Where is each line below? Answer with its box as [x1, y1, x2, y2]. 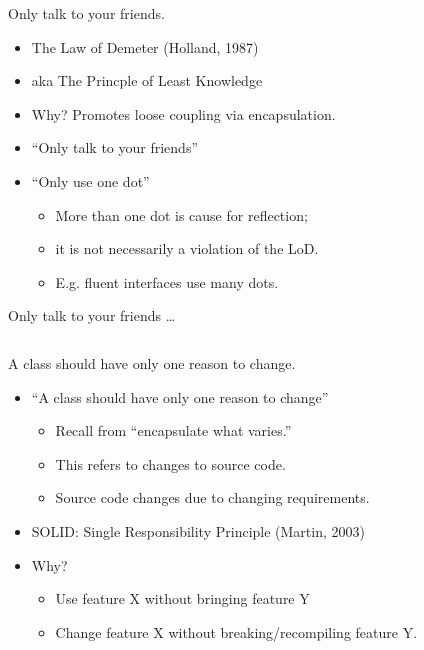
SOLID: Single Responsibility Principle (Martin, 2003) [31, 520, 365, 541]
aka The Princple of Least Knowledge [31, 70, 263, 91]
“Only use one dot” [31, 170, 150, 191]
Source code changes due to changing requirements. [55, 487, 370, 508]
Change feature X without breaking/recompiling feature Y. [55, 621, 418, 642]
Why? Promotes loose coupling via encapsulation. [31, 103, 336, 124]
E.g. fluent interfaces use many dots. [55, 271, 279, 292]
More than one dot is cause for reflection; [55, 204, 308, 225]
